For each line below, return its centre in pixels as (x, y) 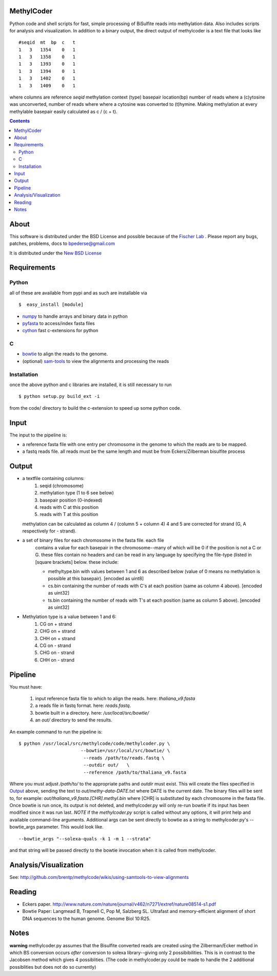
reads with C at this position (69, 507)
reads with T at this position (69, 514)
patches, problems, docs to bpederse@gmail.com (62, 243)
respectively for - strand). (50, 531)
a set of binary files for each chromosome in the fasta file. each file (93, 540)
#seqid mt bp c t (47, 43)
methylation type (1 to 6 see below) (77, 493)
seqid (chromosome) (62, 486)
